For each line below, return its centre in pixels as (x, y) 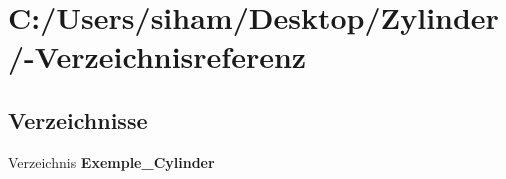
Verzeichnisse (78, 119)
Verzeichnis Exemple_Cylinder (111, 161)
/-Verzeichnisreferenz (157, 56)
